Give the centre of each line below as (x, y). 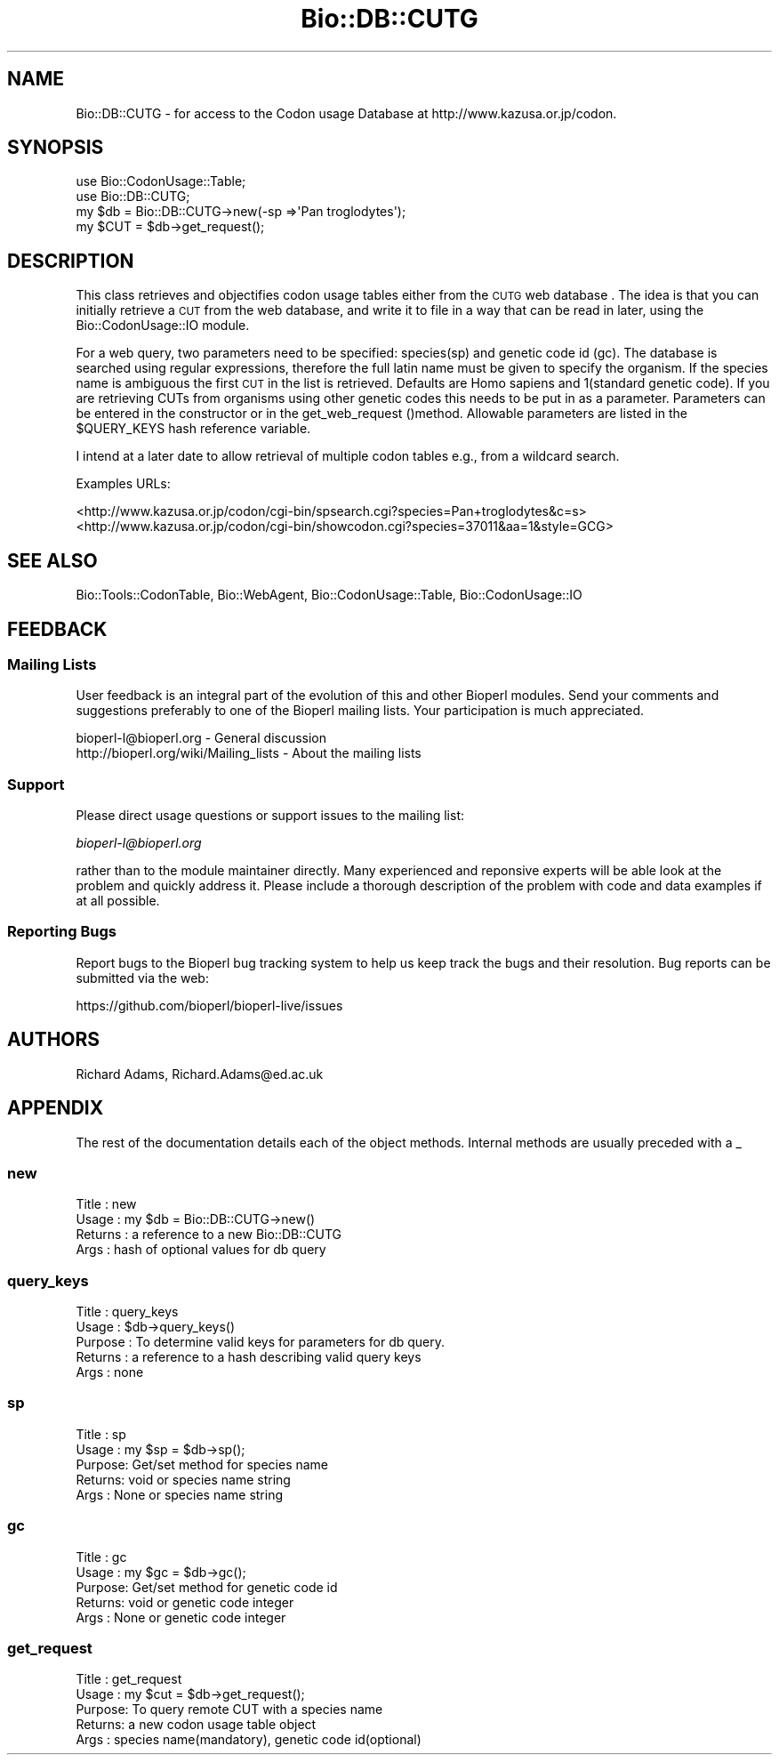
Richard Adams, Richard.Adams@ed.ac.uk (200, 1074)
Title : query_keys (127, 1312)
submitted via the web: (142, 978)
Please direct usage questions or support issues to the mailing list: (270, 816)
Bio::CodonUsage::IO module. (163, 326)
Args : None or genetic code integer (181, 1617)
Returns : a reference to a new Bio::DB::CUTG (209, 1235)
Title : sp (101, 1434)
